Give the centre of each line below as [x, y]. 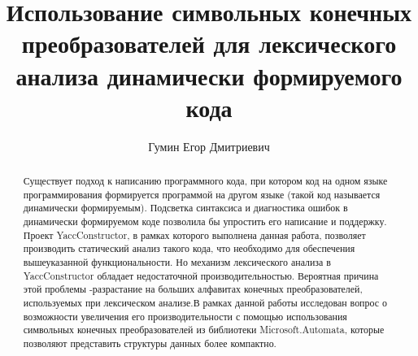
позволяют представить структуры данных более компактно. [150, 343]
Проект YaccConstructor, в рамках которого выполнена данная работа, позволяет [194, 234]
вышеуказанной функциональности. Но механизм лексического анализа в [177, 262]
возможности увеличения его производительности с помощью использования [185, 316]
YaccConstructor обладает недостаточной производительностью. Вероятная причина [201, 275]
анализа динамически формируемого [209, 75]
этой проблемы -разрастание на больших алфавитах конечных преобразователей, [193, 289]
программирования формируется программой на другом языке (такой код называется [202, 194]
